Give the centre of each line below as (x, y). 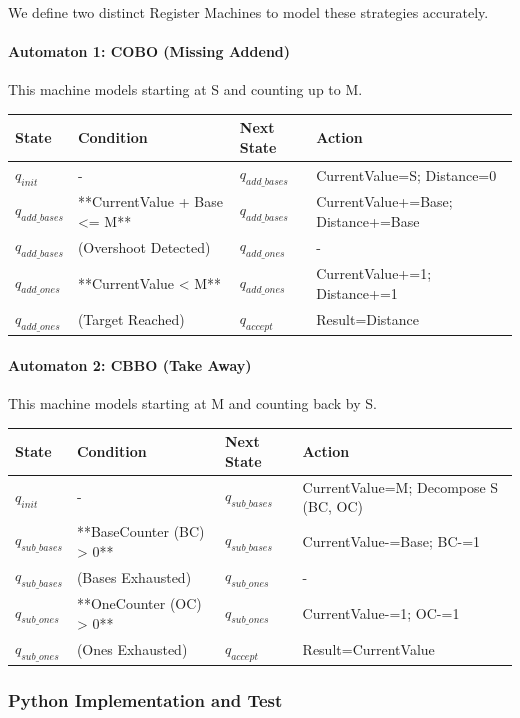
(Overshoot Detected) (144, 247)
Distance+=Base (368, 220)
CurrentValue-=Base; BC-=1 (391, 540)
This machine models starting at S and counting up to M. (185, 89)
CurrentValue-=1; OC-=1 (381, 613)
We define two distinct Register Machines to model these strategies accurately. (248, 12)
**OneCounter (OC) (139, 603)
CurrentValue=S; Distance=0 (406, 174)
